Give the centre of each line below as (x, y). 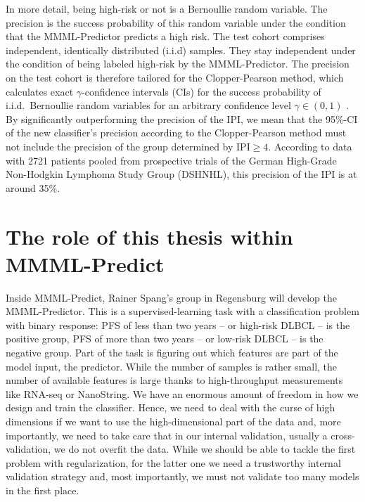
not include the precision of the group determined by (120, 146)
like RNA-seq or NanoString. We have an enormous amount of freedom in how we (182, 393)
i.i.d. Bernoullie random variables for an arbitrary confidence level (148, 105)
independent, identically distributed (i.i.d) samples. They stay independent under (181, 50)
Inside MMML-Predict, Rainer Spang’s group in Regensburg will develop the (171, 297)
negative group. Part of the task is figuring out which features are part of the (172, 352)
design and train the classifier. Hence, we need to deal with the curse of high (171, 407)
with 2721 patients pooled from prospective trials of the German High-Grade (171, 160)
